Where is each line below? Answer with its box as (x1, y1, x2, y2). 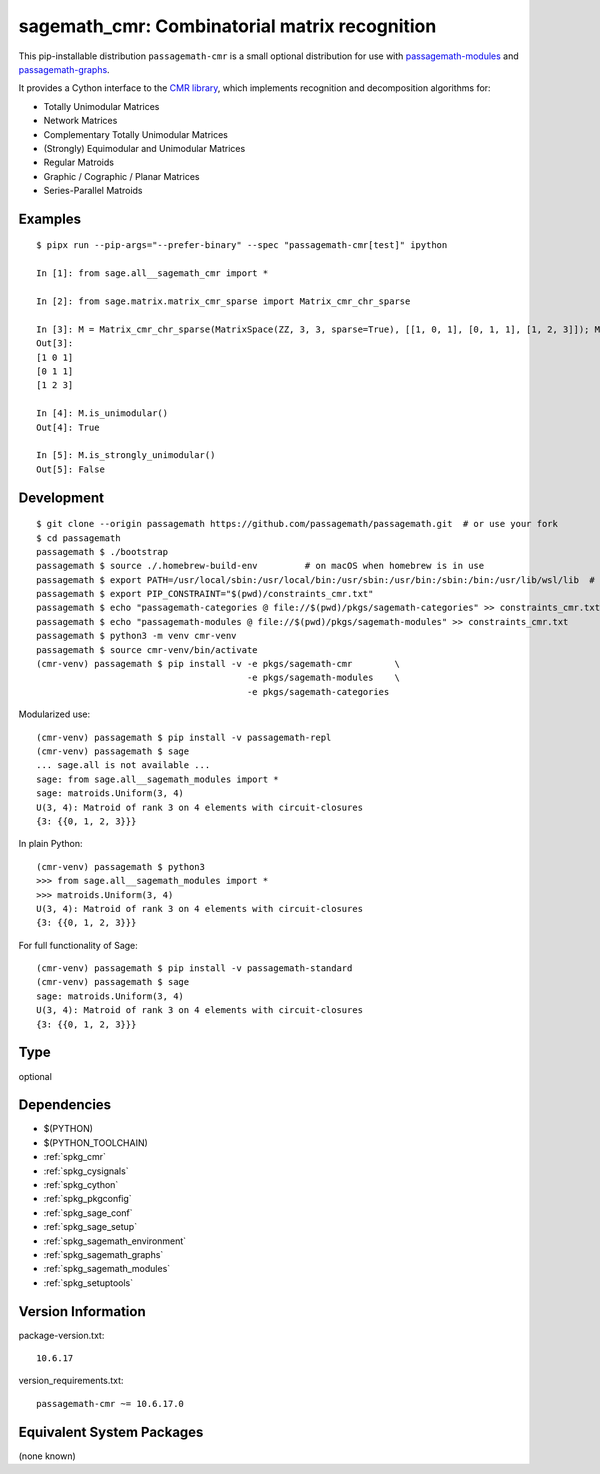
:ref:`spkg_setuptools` (43, 1276, 134, 1289)
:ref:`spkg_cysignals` (43, 1165, 129, 1177)
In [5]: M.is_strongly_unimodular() (36, 450, 216, 461)
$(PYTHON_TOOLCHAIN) (43, 1136, 149, 1149)
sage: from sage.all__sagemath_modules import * (36, 773, 279, 785)
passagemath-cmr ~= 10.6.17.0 (36, 1398, 185, 1409)
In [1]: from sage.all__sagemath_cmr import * (36, 268, 269, 279)
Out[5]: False (36, 463, 105, 475)
